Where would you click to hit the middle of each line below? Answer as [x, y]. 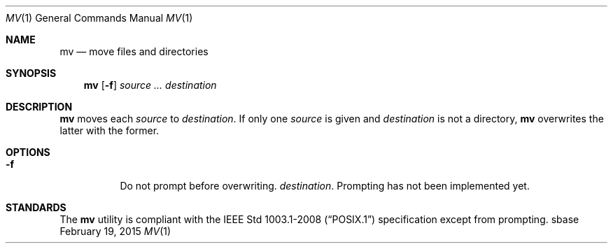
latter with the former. [110, 130]
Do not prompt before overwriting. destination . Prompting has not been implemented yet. [325, 186]
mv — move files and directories [134, 51]
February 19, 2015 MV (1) [115, 231]
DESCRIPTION [39, 107]
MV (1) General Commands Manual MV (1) [99, 18]
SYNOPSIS [31, 73]
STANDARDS [36, 207]
